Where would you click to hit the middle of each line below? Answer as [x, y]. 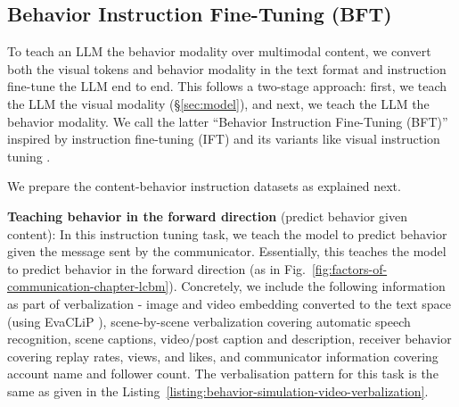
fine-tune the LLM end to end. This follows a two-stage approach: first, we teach [227, 86]
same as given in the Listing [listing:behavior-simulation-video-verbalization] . [218, 390]
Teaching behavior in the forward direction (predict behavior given [207, 216]
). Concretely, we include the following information [307, 286]
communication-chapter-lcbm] [88, 286]
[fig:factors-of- [349, 268]
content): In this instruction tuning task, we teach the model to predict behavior [227, 233]
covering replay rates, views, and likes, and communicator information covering [223, 356]
